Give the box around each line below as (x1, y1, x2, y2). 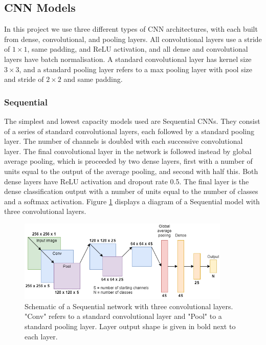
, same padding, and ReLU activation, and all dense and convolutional (27, 44, 248, 54)
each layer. (25, 331, 58, 341)
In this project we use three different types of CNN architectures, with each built (4, 24, 258, 34)
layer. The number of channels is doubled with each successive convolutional (4, 136, 243, 146)
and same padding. (63, 74, 123, 84)
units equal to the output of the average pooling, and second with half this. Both (4, 165, 258, 176)
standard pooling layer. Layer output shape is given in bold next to (25, 321, 236, 331)
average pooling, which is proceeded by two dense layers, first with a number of (4, 156, 253, 166)
